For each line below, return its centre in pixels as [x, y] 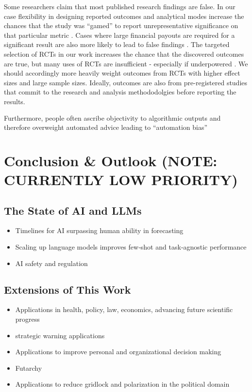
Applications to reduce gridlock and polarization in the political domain [122, 384]
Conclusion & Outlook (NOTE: [111, 160]
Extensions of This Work [67, 289]
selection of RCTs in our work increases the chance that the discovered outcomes [124, 54]
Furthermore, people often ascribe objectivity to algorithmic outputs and [112, 118]
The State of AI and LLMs [73, 210]
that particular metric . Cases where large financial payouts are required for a [119, 35]
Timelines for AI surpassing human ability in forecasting [99, 230]
